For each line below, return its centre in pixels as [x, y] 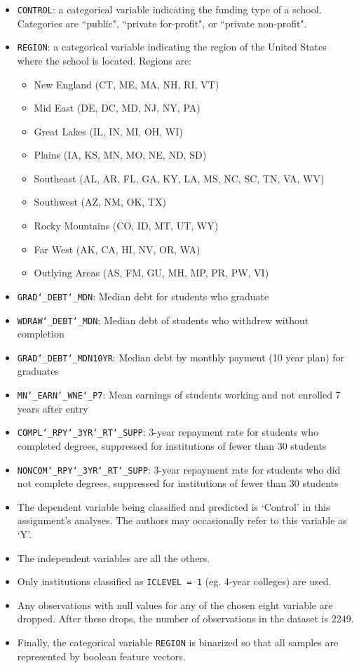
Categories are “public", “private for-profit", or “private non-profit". [162, 23]
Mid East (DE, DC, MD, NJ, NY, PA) [117, 108]
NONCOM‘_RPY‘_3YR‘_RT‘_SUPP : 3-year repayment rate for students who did [179, 469]
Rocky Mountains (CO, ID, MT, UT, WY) [126, 226]
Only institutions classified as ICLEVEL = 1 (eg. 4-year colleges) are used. [174, 581]
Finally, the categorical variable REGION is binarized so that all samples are [178, 642]
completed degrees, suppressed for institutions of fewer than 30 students [172, 445]
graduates [38, 371]
